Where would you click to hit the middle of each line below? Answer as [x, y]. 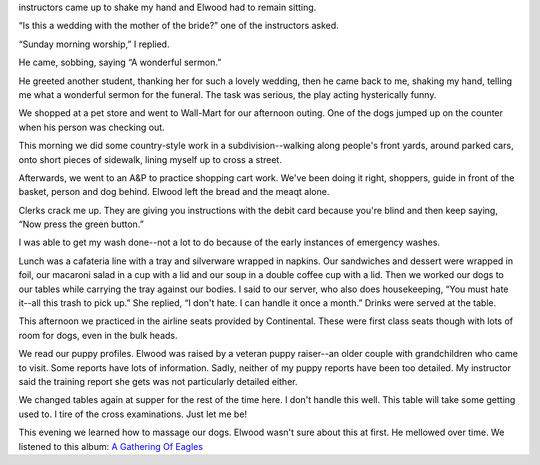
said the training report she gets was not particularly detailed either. [158, 381]
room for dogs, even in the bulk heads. [98, 335]
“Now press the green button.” [81, 224]
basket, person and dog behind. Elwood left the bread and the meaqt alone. [174, 192]
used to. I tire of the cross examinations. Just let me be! [133, 414]
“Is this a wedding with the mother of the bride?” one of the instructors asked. [178, 26]
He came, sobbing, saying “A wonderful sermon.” [120, 62]
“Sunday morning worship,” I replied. [94, 44]
